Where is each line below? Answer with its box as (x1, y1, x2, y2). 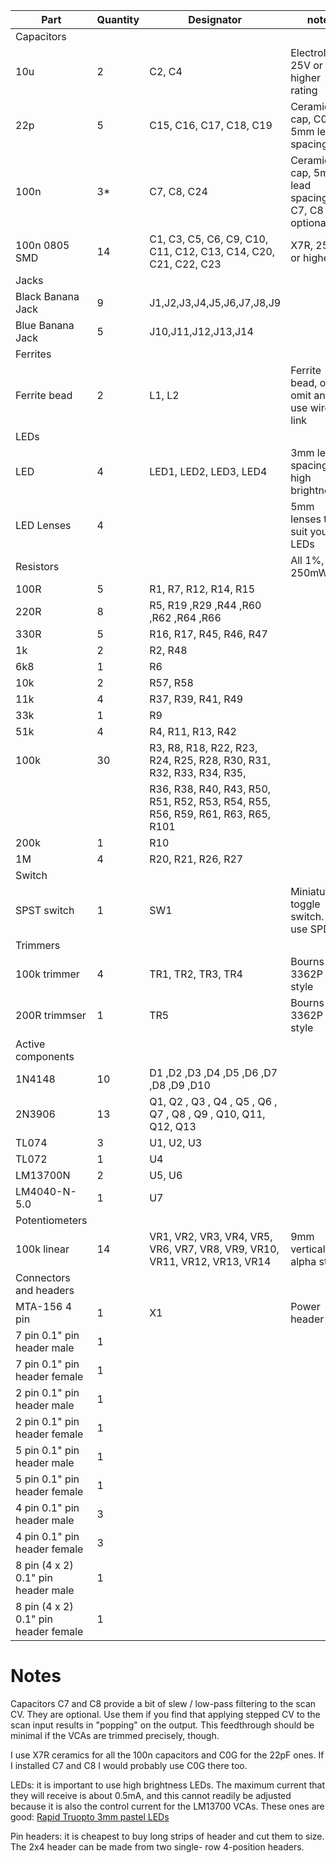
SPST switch (15, 904, 75, 917)
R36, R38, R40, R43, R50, (149, 782, 272, 796)
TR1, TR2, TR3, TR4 (149, 967, 243, 981)
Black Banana (15, 290, 80, 303)
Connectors (15, 1271, 71, 1284)
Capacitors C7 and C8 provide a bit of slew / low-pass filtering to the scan (10, 1697, 317, 1709)
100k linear (15, 1242, 70, 1256)
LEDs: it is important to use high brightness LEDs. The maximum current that (10, 1779, 325, 1791)
